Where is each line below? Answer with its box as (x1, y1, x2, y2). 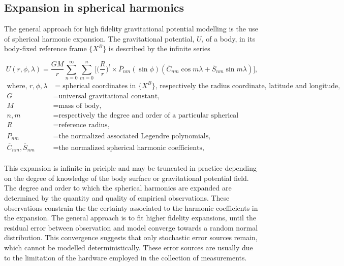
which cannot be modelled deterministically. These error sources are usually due (4, 242, 253, 252)
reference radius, (58, 121, 110, 129)
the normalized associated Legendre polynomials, (58, 133, 211, 140)
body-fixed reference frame (4, 43, 87, 54)
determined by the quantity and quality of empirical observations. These (4, 192, 230, 203)
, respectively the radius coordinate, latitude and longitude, (155, 82, 340, 90)
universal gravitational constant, (58, 92, 160, 100)
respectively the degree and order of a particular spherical (58, 111, 239, 119)
